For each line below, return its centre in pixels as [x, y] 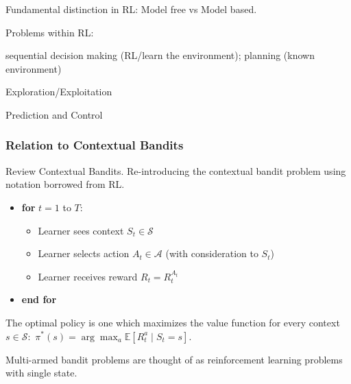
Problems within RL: [50, 32]
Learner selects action [84, 253]
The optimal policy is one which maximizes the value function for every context [173, 322]
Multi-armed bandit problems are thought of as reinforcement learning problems [174, 359]
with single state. [41, 373]
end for [39, 299]
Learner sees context [81, 230]
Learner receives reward [88, 276]
